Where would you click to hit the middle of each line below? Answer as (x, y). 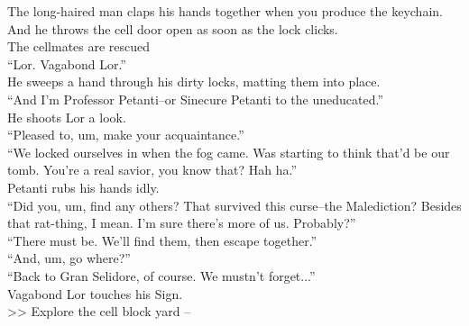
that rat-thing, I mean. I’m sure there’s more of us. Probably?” (182, 223)
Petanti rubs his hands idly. (83, 187)
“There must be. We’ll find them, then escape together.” (162, 240)
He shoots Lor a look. (67, 117)
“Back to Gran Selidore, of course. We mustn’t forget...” (161, 275)
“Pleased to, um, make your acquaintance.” (126, 135)
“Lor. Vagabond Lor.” (67, 63)
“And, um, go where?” (69, 258)
